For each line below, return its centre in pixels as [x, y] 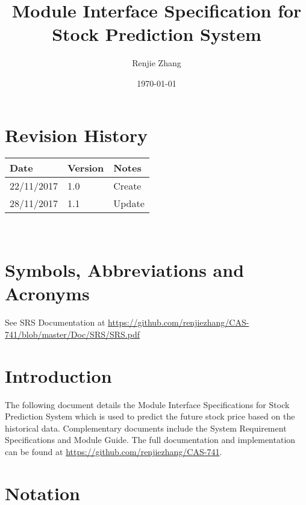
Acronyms [47, 293]
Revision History [76, 135]
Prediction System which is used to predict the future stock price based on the [150, 416]
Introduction [58, 375]
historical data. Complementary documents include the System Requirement [146, 428]
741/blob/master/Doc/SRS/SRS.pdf [72, 334]
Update [129, 203]
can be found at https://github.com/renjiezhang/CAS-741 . [114, 452]
